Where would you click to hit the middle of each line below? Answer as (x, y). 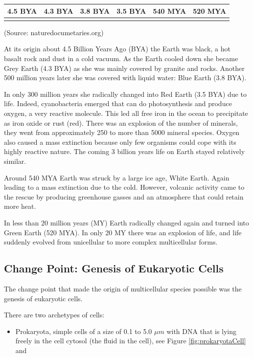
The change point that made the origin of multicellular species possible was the (123, 288)
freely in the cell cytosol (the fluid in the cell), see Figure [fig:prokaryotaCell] (131, 341)
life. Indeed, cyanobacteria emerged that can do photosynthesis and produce (118, 103)
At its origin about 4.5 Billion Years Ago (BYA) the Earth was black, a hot (117, 49)
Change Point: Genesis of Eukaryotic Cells (114, 268)
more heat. (20, 206)
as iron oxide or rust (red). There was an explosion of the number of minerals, (121, 123)
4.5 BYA (22, 11)
